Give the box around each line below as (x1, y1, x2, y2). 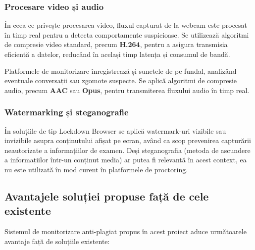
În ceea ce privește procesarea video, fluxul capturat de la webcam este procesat (4, 20, 248, 30)
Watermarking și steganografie (4, 106, 129, 118)
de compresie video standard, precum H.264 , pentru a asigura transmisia (4, 39, 228, 50)
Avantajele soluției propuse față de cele (4, 188, 209, 203)
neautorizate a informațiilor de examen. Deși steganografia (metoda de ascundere (4, 145, 251, 155)
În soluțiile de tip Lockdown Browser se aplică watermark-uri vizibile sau (4, 125, 226, 136)
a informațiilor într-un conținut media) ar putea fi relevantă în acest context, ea (4, 154, 247, 165)
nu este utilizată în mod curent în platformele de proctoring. (4, 164, 188, 174)
